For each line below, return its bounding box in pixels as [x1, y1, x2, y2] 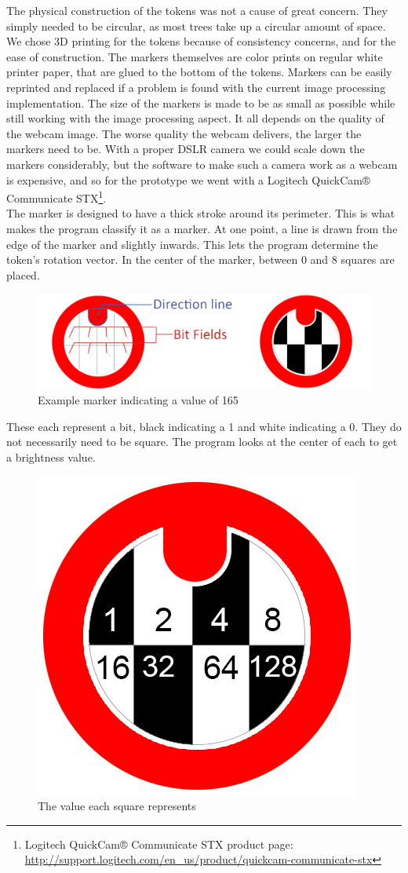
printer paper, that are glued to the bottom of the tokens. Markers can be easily [6, 64, 392, 80]
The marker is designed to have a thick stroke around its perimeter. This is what [6, 205, 395, 221]
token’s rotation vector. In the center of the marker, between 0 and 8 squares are [6, 251, 395, 268]
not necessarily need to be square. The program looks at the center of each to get [6, 433, 398, 450]
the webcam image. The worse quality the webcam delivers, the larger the [6, 125, 362, 141]
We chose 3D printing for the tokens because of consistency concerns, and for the [6, 33, 396, 49]
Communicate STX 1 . [6, 188, 107, 206]
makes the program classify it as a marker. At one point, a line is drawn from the [6, 220, 398, 236]
